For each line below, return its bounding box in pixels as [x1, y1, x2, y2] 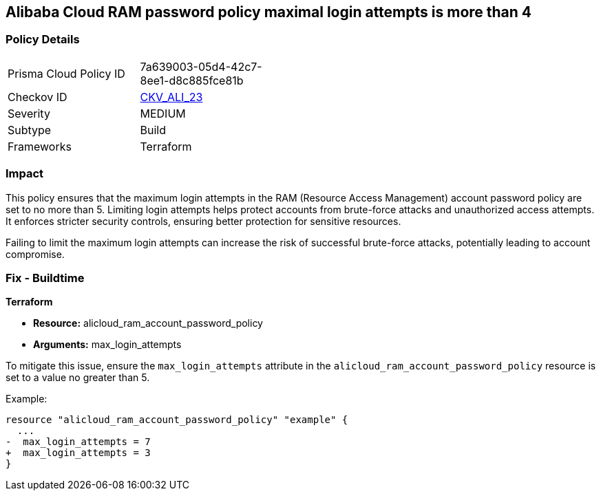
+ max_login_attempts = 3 [6, 447, 151, 459]
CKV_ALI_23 [140, 89, 203, 104]
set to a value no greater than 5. [6, 371, 150, 384]
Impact [6, 166, 44, 181]
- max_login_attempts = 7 [6, 436, 151, 448]
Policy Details [6, 32, 80, 47]
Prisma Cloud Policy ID [8, 66, 125, 80]
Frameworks [8, 139, 72, 153]
